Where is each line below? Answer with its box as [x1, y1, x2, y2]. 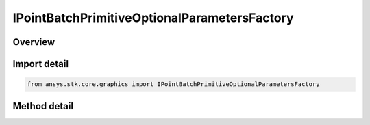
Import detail [12, 58, 69, 70]
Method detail [12, 100, 74, 112]
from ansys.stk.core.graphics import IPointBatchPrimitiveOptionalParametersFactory [27, 81, 320, 88]
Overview [12, 36, 56, 48]
